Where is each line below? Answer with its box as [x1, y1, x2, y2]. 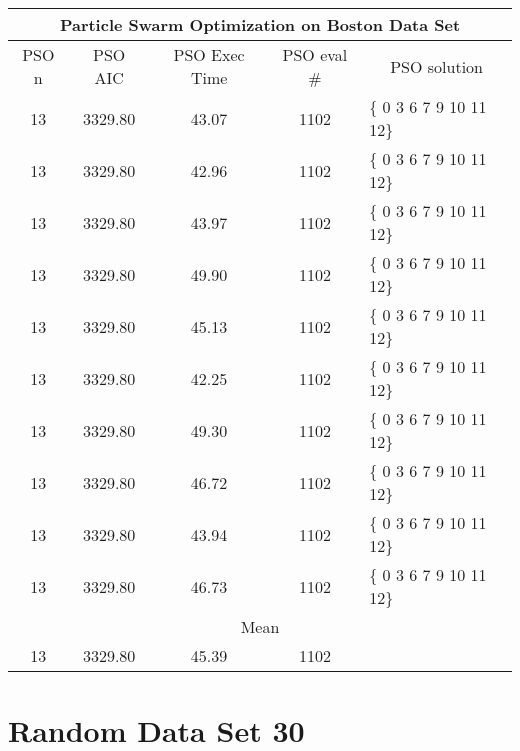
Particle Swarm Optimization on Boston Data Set [59, 13, 461, 36]
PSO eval [282, 43, 348, 66]
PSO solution [390, 54, 484, 78]
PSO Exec [173, 43, 245, 66]
